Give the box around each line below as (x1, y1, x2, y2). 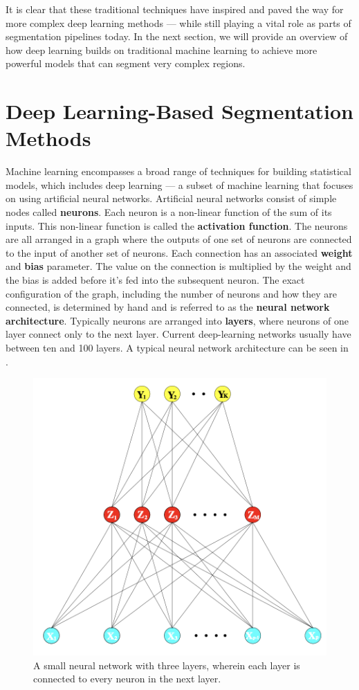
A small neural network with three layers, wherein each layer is (33, 657, 300, 672)
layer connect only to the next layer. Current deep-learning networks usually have (6, 327, 351, 341)
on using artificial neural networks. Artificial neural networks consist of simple (6, 191, 337, 206)
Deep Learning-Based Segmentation (6, 97, 353, 125)
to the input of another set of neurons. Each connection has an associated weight (6, 245, 353, 260)
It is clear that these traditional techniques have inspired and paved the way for (6, 2, 344, 16)
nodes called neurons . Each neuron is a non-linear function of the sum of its (6, 205, 332, 219)
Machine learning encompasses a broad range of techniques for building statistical (6, 164, 351, 179)
